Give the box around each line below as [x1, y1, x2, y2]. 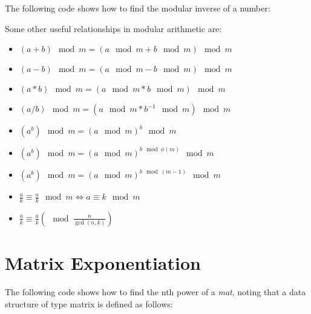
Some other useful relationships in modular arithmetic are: [5, 22, 222, 34]
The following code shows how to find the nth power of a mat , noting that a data [5, 286, 306, 298]
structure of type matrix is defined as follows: [5, 297, 173, 310]
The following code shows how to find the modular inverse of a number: [5, 2, 270, 14]
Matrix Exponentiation [5, 250, 201, 275]
